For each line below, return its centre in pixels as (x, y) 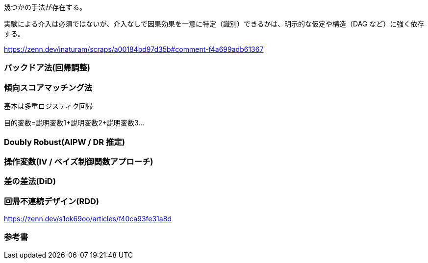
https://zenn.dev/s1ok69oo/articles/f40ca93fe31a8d (88, 219)
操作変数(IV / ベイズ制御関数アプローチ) (79, 161)
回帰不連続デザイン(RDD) (51, 201)
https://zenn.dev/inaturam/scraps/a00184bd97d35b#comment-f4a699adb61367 (134, 49)
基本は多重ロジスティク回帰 (49, 106)
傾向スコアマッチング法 (48, 87)
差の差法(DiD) (30, 181)
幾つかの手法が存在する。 (45, 7)
